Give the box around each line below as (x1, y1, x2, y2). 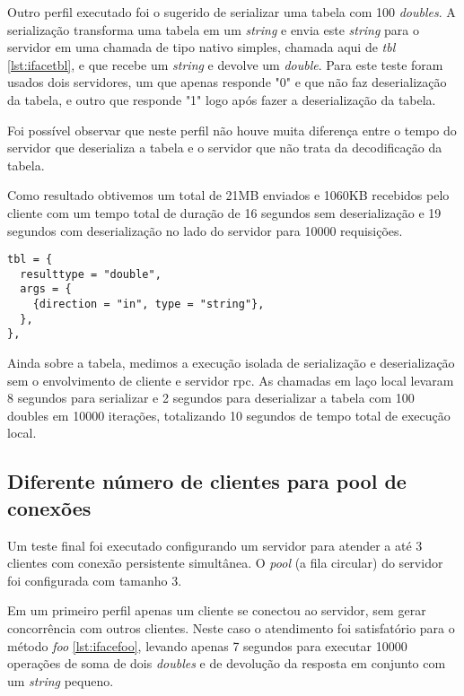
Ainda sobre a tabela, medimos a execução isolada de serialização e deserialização (7, 353, 455, 372)
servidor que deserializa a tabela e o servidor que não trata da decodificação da (7, 138, 442, 157)
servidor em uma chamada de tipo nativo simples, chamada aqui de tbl (7, 38, 396, 57)
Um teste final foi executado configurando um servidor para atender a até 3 (7, 535, 423, 554)
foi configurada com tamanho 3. (7, 570, 182, 589)
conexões (7, 493, 92, 521)
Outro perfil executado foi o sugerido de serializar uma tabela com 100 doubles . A (7, 3, 456, 21)
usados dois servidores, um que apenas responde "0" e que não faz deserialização (7, 73, 447, 91)
